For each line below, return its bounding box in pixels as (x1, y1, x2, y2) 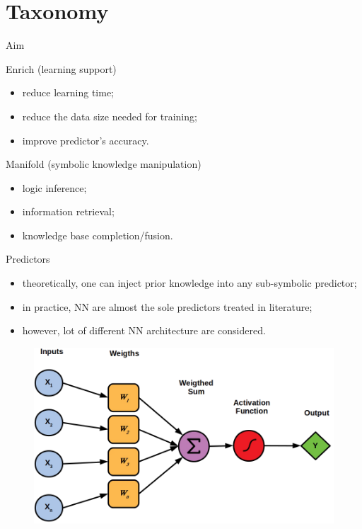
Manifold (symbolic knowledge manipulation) (6, 157, 202, 171)
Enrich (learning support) (6, 61, 117, 76)
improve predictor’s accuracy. (22, 132, 149, 147)
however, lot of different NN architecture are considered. (22, 323, 266, 338)
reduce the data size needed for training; (22, 108, 197, 123)
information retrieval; (22, 204, 115, 219)
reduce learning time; (22, 85, 114, 100)
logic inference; (22, 180, 87, 195)
